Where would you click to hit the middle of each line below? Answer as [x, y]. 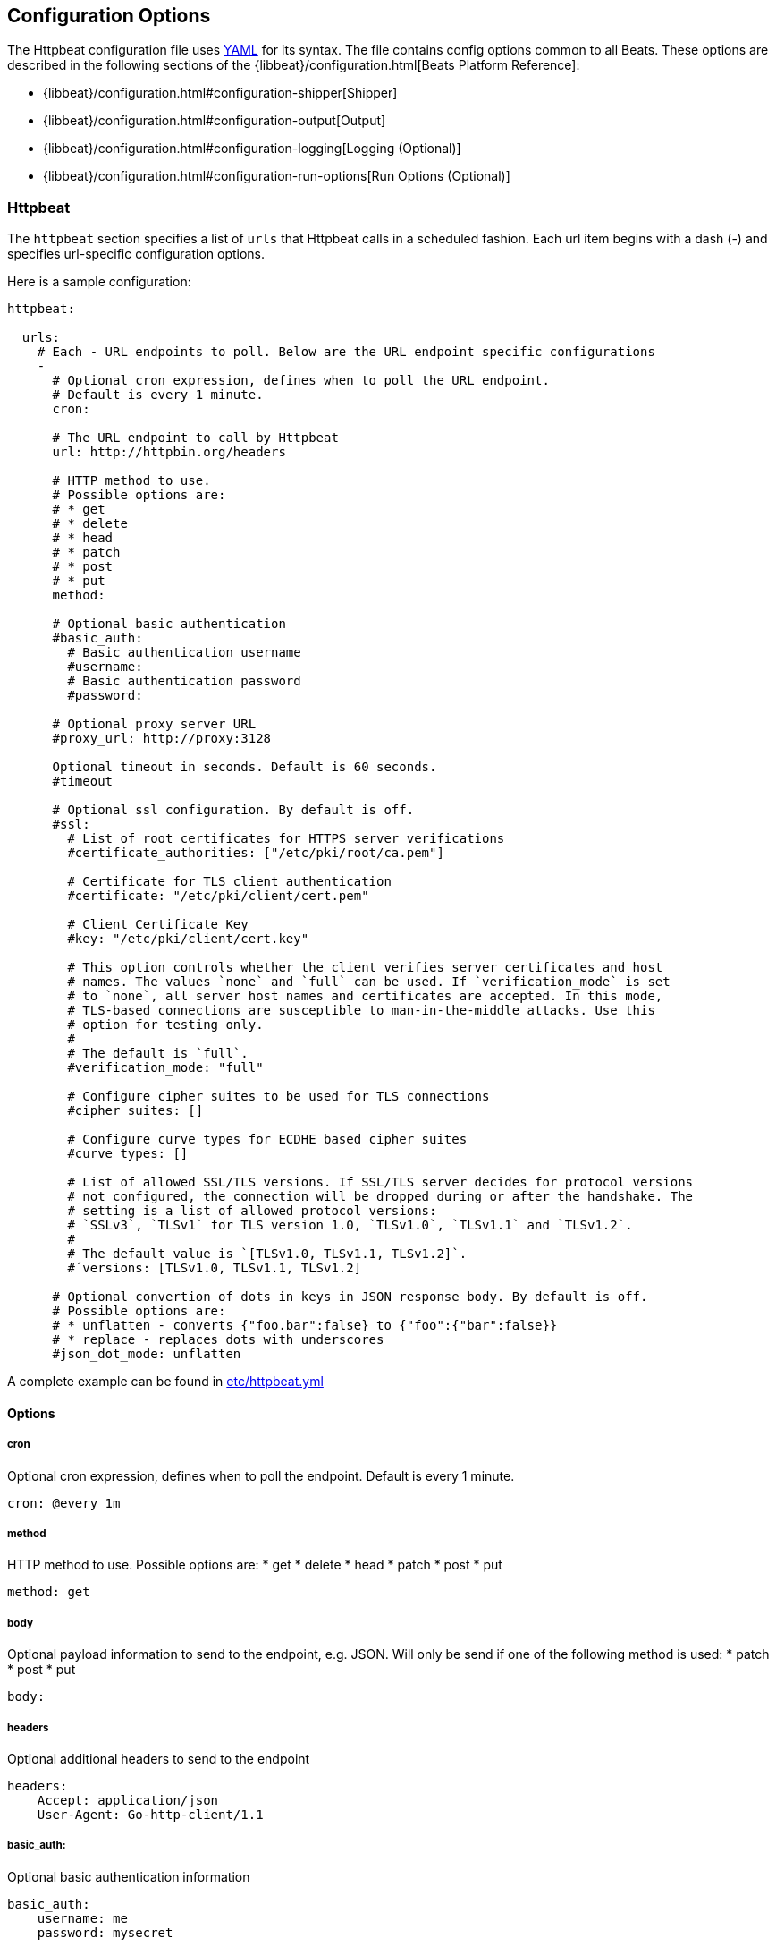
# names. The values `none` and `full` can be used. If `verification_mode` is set [369, 982]
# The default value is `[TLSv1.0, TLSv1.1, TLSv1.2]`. [267, 1254]
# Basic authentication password [184, 681]
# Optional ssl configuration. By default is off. [233, 810]
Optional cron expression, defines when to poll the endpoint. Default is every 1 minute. [261, 1475]
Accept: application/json [128, 1800]
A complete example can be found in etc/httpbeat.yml [165, 1382]
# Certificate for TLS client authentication [229, 882]
